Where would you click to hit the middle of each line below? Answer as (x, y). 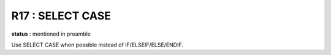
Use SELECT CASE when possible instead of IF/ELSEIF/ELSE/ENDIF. (97, 45)
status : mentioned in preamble (51, 34)
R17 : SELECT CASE (61, 16)
